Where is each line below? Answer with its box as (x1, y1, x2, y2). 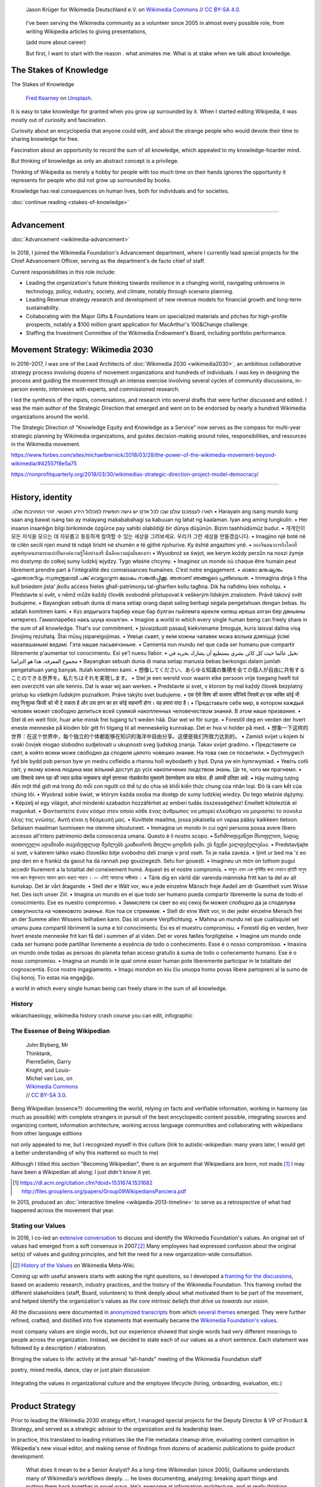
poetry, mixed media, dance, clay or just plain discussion (11, 1366, 150, 1373)
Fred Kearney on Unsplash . (26, 94, 93, 101)
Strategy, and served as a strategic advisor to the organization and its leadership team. (11, 1425, 224, 1432)
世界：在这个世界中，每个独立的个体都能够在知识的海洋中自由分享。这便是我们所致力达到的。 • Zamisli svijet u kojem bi (11, 732, 304, 740)
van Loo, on (43, 1075, 73, 1082)
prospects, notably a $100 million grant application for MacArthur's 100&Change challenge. (26, 321, 249, 328)
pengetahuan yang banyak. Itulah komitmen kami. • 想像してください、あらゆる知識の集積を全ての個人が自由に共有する (11, 666, 306, 673)
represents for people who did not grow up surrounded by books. (11, 176, 172, 184)
